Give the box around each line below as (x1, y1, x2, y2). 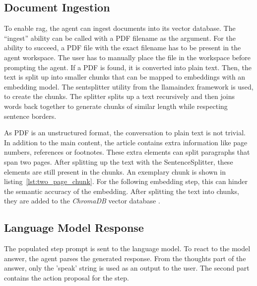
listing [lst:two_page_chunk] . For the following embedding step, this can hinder (4, 176, 248, 187)
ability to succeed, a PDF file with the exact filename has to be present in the (4, 42, 241, 53)
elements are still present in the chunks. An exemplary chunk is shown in (4, 166, 226, 177)
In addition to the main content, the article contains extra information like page (4, 137, 248, 147)
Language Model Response (4, 220, 144, 235)
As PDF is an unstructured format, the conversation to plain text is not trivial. (4, 127, 246, 138)
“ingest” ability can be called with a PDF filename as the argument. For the (4, 32, 236, 43)
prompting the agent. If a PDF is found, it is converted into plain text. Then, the (4, 62, 252, 72)
